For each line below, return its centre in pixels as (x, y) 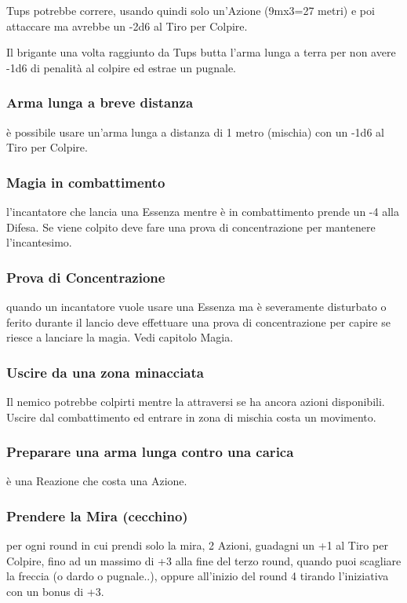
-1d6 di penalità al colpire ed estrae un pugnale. (122, 67)
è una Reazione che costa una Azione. (97, 481)
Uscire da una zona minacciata (105, 372)
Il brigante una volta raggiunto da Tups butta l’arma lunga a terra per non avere (201, 52)
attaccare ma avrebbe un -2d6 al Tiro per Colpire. (127, 26)
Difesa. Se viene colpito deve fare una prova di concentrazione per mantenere (191, 227)
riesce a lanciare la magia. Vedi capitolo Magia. (120, 337)
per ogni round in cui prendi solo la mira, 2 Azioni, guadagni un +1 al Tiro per (197, 545)
